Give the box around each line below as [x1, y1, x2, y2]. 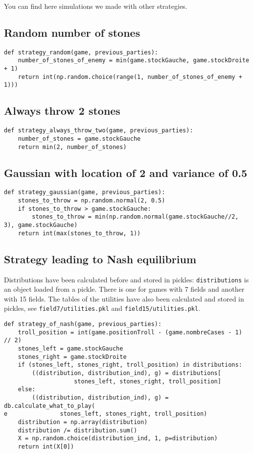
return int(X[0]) [18, 443, 74, 450]
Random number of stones [4, 25, 140, 40]
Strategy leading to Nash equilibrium [4, 251, 197, 266]
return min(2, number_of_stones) [18, 143, 127, 151]
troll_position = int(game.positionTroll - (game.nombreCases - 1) [18, 328, 242, 336]
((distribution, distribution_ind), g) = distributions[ [32, 370, 221, 377]
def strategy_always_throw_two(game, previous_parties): [4, 127, 193, 134]
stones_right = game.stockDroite [18, 353, 127, 360]
